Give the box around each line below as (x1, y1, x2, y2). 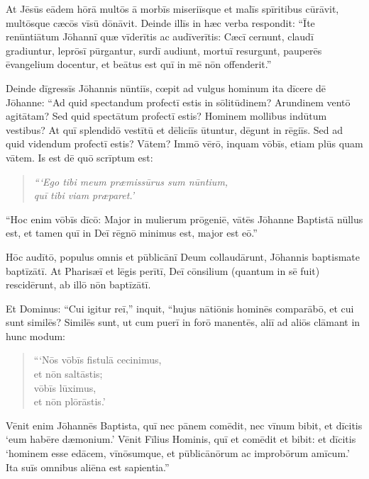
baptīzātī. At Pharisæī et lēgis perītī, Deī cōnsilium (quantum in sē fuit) (6, 263, 320, 278)
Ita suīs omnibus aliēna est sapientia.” (6, 459, 170, 474)
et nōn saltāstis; (33, 366, 103, 381)
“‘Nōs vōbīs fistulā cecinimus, (33, 352, 162, 367)
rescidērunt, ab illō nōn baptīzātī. (6, 277, 151, 292)
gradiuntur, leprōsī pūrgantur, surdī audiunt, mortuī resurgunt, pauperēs (6, 43, 322, 57)
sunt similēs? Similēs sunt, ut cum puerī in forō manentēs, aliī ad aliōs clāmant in (6, 315, 360, 329)
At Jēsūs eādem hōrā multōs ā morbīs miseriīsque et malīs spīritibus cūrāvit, (6, 1, 339, 16)
